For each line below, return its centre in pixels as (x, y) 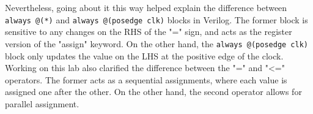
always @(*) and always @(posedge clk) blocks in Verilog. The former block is (156, 19)
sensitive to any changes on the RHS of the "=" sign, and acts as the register (149, 32)
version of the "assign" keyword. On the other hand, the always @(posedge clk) (157, 43)
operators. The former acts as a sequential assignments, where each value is (146, 79)
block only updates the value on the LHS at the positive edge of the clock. (144, 55)
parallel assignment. (42, 103)
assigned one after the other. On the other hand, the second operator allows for (153, 92)
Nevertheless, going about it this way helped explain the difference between (146, 7)
